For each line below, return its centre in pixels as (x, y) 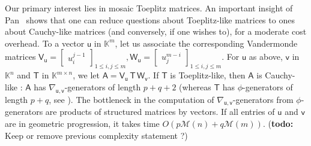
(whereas (195, 86)
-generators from (263, 99)
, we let (86, 75)
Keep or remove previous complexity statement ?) (96, 135)
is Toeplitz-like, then (208, 75)
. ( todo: (278, 123)
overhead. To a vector (45, 43)
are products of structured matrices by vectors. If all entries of (160, 112)
